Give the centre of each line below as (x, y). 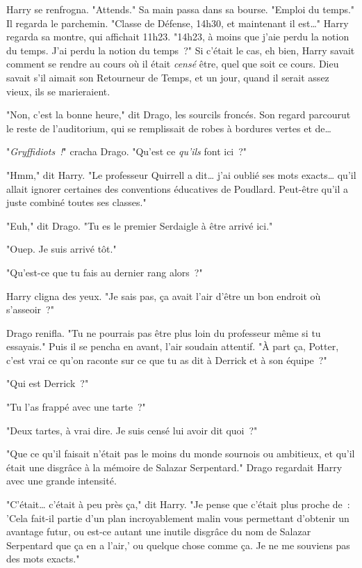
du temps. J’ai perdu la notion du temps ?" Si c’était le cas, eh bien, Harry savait (181, 50)
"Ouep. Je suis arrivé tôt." (61, 249)
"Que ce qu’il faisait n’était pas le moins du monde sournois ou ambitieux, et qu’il (181, 453)
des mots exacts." (43, 559)
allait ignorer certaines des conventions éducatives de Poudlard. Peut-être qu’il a (178, 188)
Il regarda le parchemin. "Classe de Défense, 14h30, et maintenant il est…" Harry (178, 23)
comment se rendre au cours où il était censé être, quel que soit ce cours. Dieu (173, 64)
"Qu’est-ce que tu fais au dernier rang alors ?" (105, 272)
